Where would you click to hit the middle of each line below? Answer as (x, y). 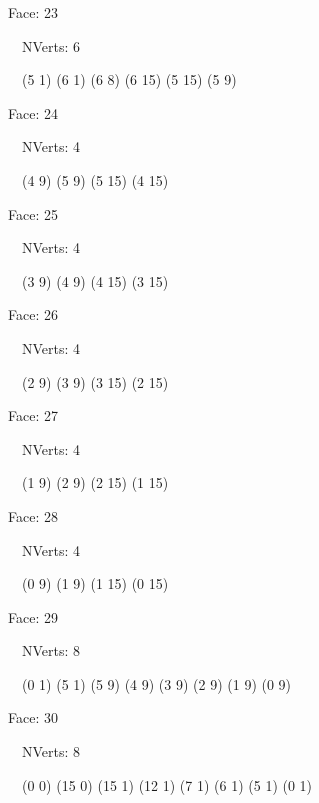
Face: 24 (33, 112)
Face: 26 (33, 314)
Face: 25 (33, 213)
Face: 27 (33, 415)
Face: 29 (33, 616)
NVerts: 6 (51, 45)
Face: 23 (33, 12)
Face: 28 (33, 515)
